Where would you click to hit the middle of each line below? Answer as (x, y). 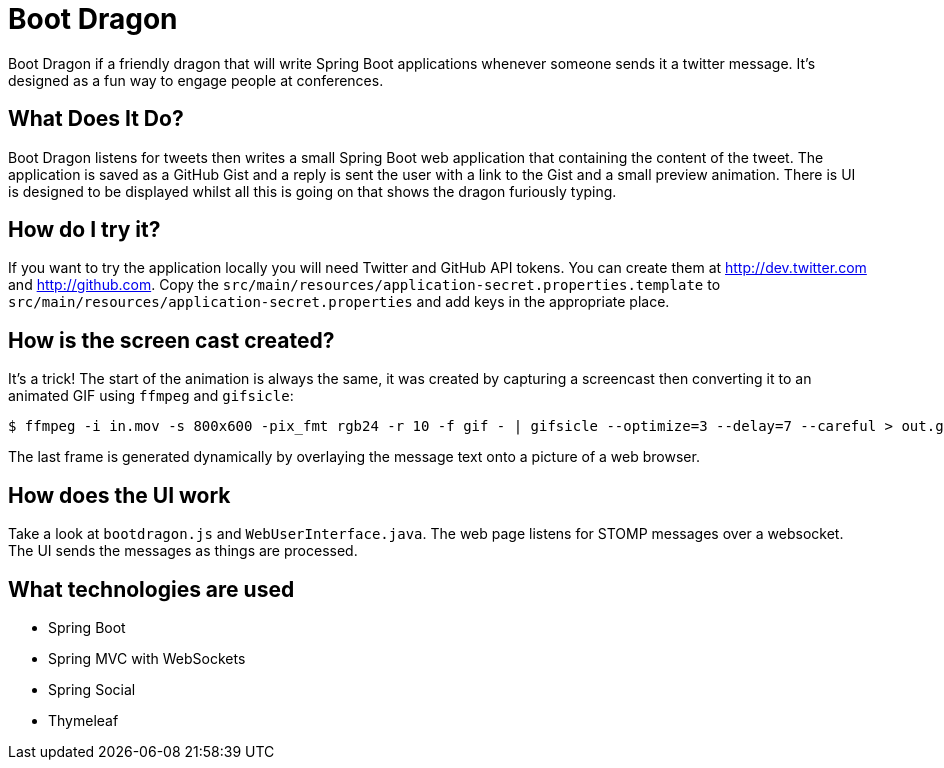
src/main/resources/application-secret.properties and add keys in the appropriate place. (339, 302)
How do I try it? (84, 230)
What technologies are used (151, 589)
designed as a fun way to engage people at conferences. (196, 80)
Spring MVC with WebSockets (147, 658)
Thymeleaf (83, 720)
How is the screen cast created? (171, 340)
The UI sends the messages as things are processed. (183, 551)
